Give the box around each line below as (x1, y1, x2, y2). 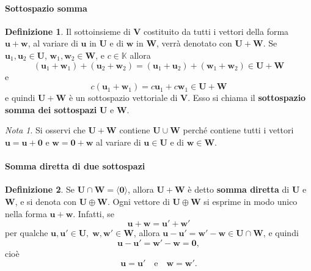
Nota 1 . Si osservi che (5, 124, 86, 136)
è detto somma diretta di (188, 183, 290, 196)
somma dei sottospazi (5, 103, 97, 116)
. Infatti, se (73, 207, 115, 220)
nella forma (5, 207, 47, 220)
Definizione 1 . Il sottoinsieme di (5, 24, 131, 37)
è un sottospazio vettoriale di (68, 91, 178, 104)
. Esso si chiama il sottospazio (188, 91, 306, 104)
